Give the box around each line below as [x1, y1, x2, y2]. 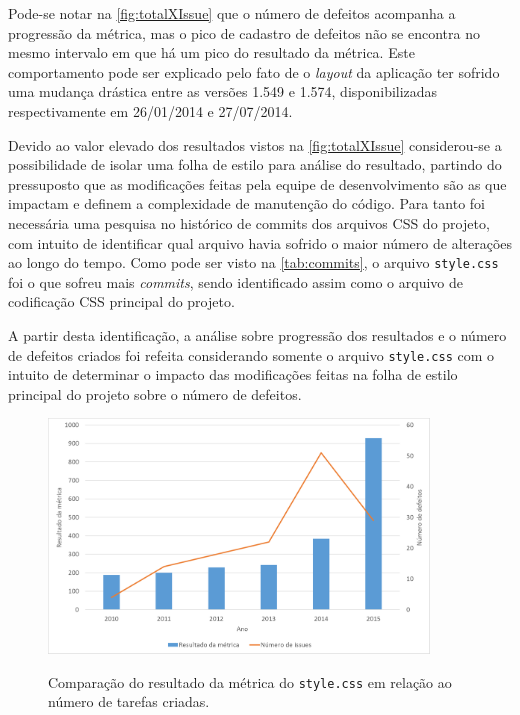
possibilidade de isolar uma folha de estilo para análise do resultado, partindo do [8, 154, 502, 175]
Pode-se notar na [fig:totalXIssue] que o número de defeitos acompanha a [8, 3, 456, 23]
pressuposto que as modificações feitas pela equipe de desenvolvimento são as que [8, 173, 507, 194]
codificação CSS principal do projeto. [8, 291, 235, 312]
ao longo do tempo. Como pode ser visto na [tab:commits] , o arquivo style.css [8, 252, 499, 273]
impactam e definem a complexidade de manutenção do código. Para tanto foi [8, 193, 485, 214]
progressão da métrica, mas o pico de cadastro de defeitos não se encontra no [8, 22, 480, 43]
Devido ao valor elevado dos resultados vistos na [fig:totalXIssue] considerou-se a [8, 134, 502, 155]
